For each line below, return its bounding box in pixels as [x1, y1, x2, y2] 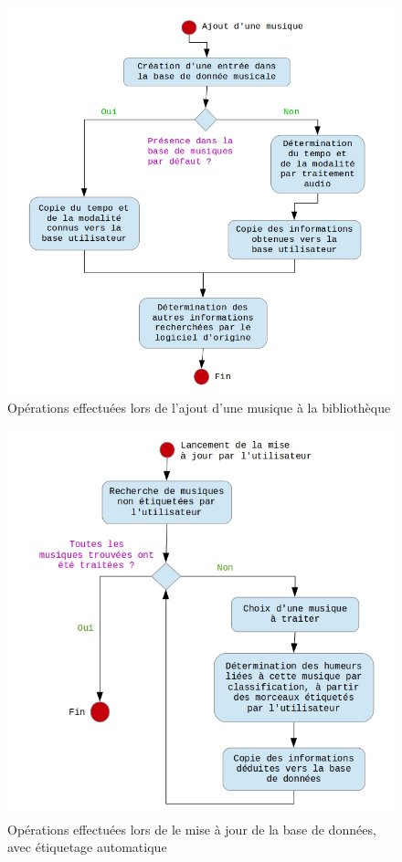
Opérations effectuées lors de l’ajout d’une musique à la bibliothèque [7, 397, 391, 416]
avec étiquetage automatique [7, 837, 167, 857]
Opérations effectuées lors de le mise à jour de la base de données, [7, 819, 376, 838]
